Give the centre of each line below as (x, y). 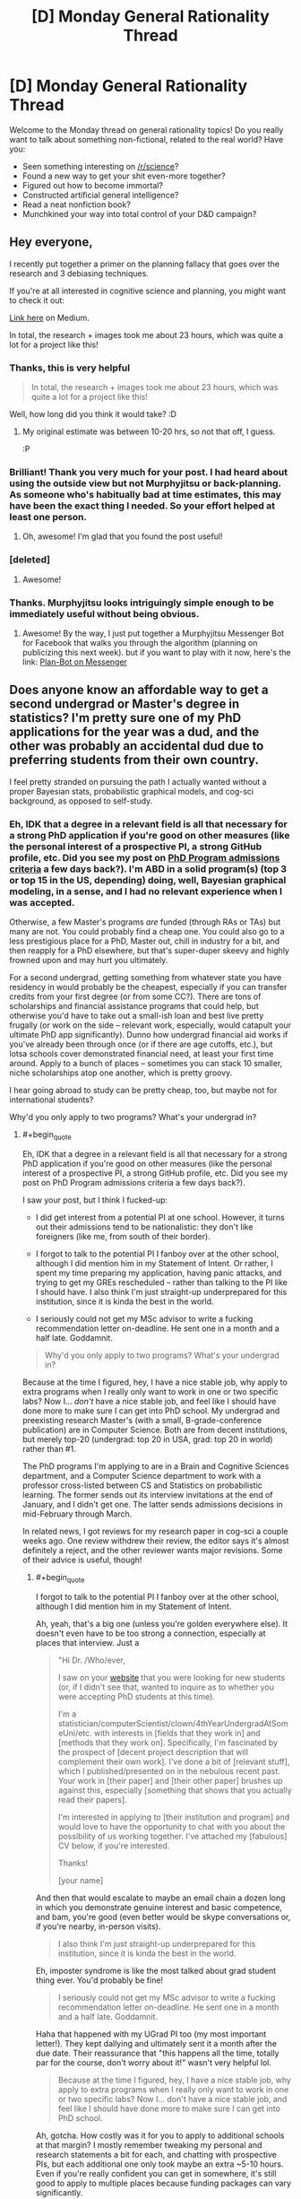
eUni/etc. (75, 1733)
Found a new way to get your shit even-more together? (124, 176)
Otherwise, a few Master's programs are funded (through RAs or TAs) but (145, 922)
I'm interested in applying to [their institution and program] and (173, 1817)
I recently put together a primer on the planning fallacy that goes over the (145, 264)
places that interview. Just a (87, 1642)
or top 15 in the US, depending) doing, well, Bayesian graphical (148, 880)
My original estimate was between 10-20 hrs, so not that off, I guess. (149, 431)
